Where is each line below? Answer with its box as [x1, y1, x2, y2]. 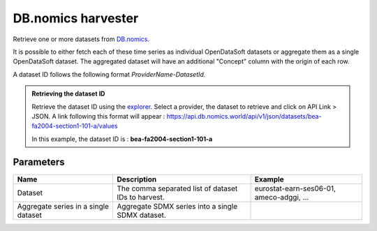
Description [117, 174, 157, 184]
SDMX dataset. [117, 210, 167, 220]
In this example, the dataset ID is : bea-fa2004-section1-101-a [31, 135, 213, 143]
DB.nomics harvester [13, 10, 139, 26]
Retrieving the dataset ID [31, 89, 105, 98]
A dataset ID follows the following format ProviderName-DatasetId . [13, 70, 206, 78]
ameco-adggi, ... [254, 192, 309, 202]
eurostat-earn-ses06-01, [254, 184, 337, 193]
